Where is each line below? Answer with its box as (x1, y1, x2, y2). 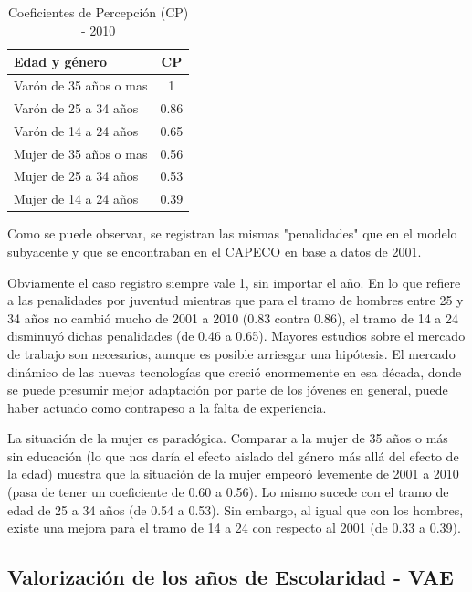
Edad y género (14, 52, 107, 71)
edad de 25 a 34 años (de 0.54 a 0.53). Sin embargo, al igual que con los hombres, (7, 500, 464, 519)
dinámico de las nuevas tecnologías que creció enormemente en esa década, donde (7, 362, 462, 381)
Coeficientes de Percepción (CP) (8, 3, 189, 21)
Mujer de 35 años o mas (14, 143, 148, 163)
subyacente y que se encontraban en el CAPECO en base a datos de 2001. (7, 241, 422, 260)
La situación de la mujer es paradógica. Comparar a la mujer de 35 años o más (7, 428, 448, 448)
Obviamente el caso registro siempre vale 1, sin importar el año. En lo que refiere (7, 272, 461, 291)
